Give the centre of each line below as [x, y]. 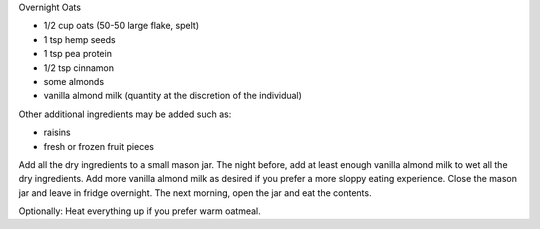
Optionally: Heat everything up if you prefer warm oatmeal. [140, 211]
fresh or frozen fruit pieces [99, 146]
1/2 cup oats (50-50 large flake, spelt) [121, 26]
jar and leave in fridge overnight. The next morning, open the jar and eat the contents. [195, 192]
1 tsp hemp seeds [79, 39]
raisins [57, 132]
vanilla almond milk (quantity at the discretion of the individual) [172, 96]
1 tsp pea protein [77, 54]
